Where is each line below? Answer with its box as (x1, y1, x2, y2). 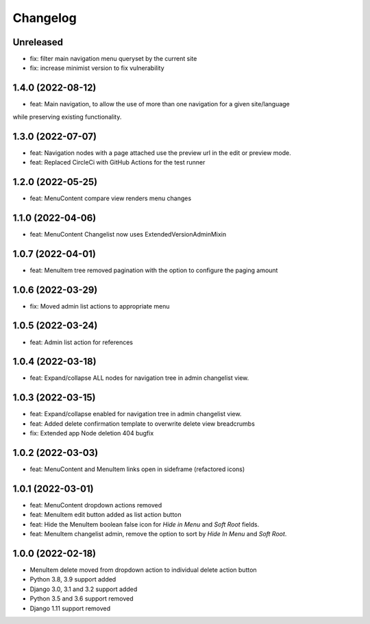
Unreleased (12, 36, 64, 48)
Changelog (12, 10, 77, 25)
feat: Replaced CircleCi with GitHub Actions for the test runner (29, 158, 206, 167)
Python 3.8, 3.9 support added (29, 575, 116, 584)
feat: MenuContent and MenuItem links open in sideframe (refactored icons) (29, 465, 245, 473)
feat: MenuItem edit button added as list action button (29, 511, 182, 519)
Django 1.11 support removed (29, 604, 111, 612)
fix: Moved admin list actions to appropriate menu (29, 302, 170, 310)
